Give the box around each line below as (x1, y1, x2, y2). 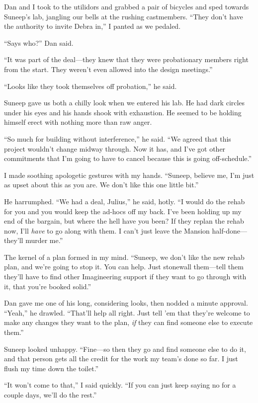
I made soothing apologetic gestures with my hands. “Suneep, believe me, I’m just (4, 169, 255, 180)
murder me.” (25, 235, 63, 245)
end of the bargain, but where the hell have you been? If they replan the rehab (4, 216, 244, 226)
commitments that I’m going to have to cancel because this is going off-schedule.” (4, 153, 252, 163)
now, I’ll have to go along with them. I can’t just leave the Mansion (4, 225, 210, 236)
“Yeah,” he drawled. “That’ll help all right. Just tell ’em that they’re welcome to (4, 307, 250, 318)
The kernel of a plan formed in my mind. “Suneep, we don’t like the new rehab (4, 251, 245, 262)
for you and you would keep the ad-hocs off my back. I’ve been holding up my (4, 206, 242, 216)
